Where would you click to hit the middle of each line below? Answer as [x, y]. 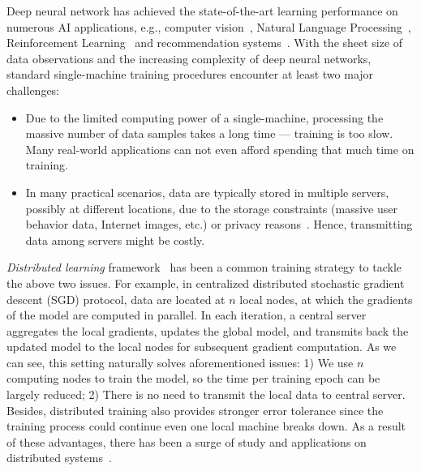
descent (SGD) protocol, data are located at [116, 299]
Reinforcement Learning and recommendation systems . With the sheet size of [205, 43]
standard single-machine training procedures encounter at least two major [190, 74]
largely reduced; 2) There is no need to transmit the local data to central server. [206, 394]
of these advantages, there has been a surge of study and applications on [187, 441]
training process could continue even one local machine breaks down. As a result [206, 426]
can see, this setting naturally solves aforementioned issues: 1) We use [180, 362]
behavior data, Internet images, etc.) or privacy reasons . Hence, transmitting [219, 224]
